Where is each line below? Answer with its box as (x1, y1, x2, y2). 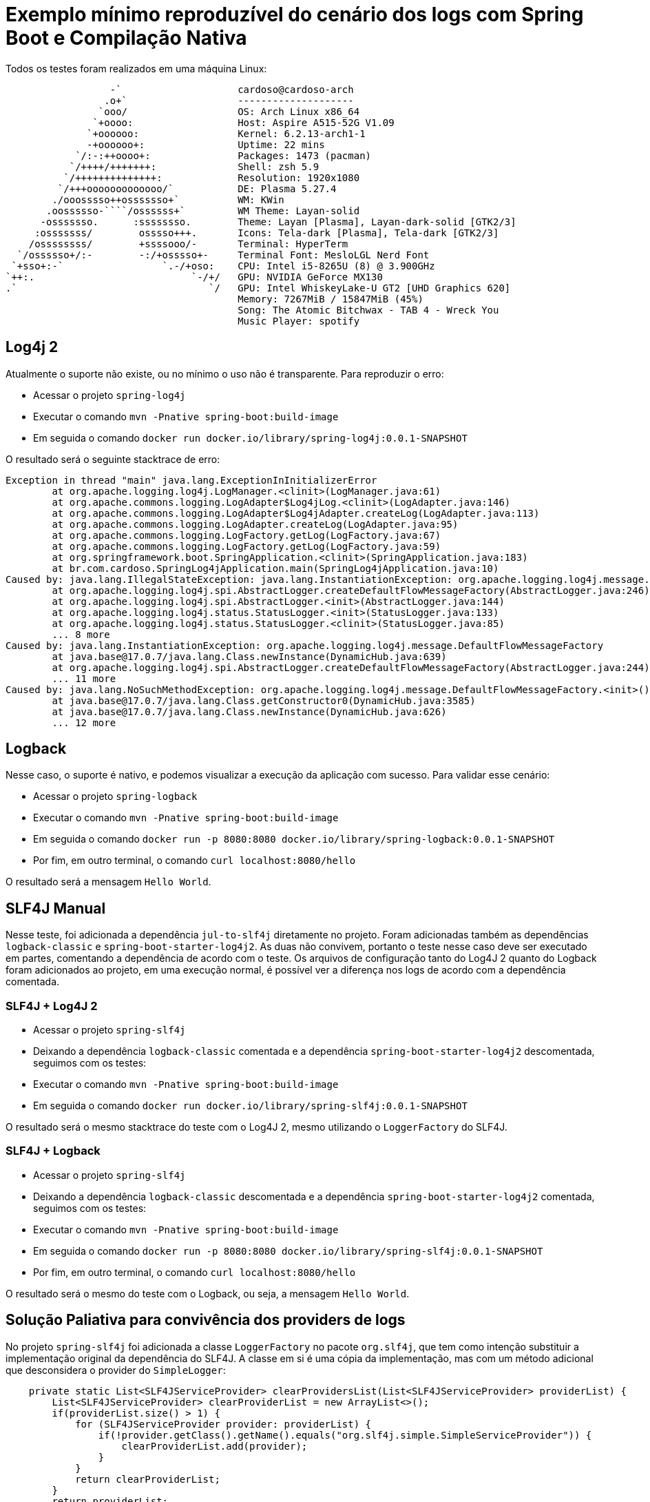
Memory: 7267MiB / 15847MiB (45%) (238, 293, 423, 305)
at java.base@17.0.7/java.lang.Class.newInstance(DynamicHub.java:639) (52, 650, 447, 662)
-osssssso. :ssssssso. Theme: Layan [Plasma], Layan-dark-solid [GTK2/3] (40, 216, 516, 227)
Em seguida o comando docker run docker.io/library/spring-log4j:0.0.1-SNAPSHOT (33, 431, 468, 444)
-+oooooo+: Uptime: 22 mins (87, 138, 325, 150)
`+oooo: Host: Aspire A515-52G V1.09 (92, 116, 395, 128)
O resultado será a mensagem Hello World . (6, 876, 211, 888)
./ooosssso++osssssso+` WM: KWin (52, 194, 284, 205)
